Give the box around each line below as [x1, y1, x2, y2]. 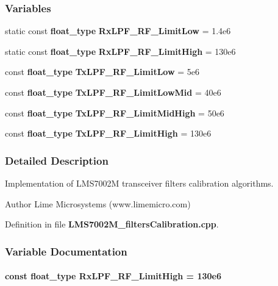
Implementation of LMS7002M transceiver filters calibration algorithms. [5, 177, 274, 189]
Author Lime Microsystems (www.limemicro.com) [5, 197, 191, 210]
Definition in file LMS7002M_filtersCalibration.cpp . [5, 218, 219, 231]
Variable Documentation [5, 243, 127, 259]
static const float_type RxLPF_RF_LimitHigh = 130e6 [5, 45, 236, 57]
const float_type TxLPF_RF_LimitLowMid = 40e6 [5, 86, 221, 98]
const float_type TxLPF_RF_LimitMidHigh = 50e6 [5, 106, 224, 119]
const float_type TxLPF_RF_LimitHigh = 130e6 [5, 127, 212, 140]
